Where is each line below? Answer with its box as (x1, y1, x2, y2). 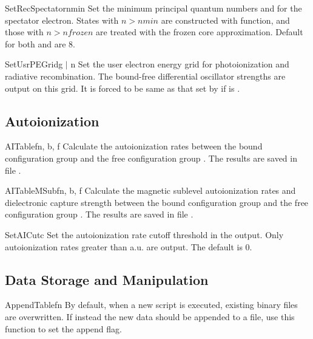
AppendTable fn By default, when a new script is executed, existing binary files (5, 298, 298, 311)
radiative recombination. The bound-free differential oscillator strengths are (5, 69, 286, 82)
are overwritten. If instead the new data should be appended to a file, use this (5, 310, 295, 323)
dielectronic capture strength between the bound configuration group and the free (5, 196, 309, 208)
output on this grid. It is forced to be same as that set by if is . (5, 81, 240, 94)
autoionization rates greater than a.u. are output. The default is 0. (5, 240, 252, 253)
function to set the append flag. (5, 322, 122, 335)
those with (5, 26, 44, 38)
